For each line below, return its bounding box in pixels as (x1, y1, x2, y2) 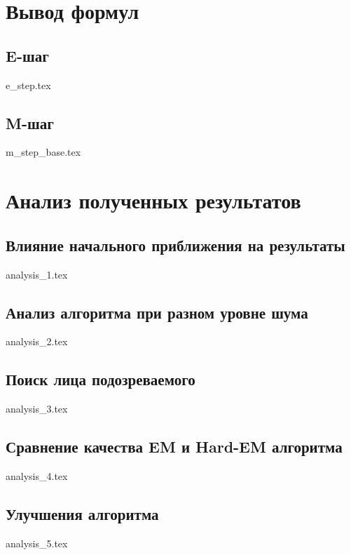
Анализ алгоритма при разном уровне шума (6, 301, 308, 323)
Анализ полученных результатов (6, 186, 301, 215)
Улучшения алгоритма (6, 502, 159, 524)
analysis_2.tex (6, 334, 68, 349)
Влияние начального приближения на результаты (6, 234, 345, 255)
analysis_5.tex (6, 535, 68, 550)
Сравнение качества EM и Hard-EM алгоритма (6, 436, 343, 457)
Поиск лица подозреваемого (6, 368, 195, 390)
